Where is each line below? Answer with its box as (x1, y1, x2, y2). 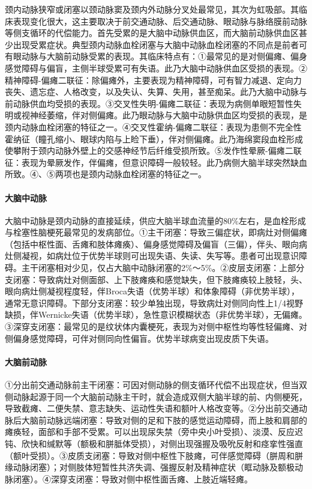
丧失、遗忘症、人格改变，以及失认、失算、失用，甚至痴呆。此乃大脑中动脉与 (5, 85, 307, 98)
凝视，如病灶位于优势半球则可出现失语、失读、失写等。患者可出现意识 (21, 249, 299, 262)
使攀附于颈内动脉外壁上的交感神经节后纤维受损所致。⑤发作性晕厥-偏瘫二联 (5, 144, 302, 157)
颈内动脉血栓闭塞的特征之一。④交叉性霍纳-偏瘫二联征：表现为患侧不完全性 (5, 120, 302, 133)
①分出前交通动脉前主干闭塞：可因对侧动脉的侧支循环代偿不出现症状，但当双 (5, 378, 307, 391)
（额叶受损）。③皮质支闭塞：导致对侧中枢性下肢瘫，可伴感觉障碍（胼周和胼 (5, 449, 303, 461)
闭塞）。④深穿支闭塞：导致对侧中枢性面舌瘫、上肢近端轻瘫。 (13, 472, 253, 485)
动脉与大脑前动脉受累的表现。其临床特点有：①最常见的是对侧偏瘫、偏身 (21, 50, 307, 62)
